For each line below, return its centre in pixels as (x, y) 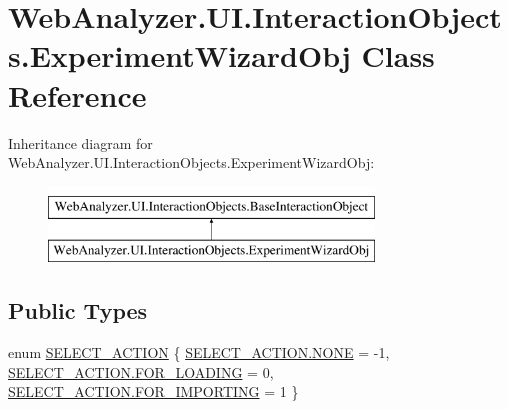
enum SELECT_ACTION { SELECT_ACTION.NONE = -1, (199, 352)
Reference (77, 94)
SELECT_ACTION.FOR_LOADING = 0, (141, 371)
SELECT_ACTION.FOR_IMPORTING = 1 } (153, 391)
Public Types (78, 310)
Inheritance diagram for (80, 142)
